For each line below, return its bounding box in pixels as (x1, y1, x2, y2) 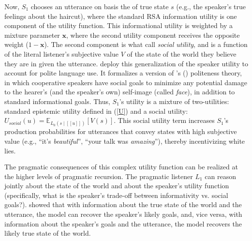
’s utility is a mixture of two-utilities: (119, 96, 229, 106)
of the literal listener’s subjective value (4, 48, 119, 59)
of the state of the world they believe (127, 48, 237, 59)
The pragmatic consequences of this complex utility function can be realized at (4, 162, 238, 172)
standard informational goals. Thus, (4, 96, 110, 106)
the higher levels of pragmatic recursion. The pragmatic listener (4, 171, 193, 181)
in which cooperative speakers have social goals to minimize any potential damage (4, 77, 248, 87)
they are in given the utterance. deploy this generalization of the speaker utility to (4, 58, 248, 68)
